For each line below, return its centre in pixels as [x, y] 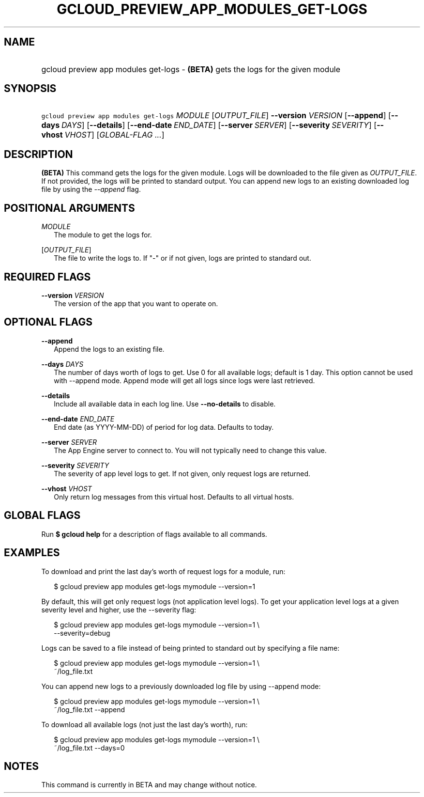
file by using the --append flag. [91, 189]
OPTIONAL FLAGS [48, 322]
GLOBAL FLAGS [42, 516]
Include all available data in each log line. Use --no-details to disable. [165, 404]
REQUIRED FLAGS [47, 277]
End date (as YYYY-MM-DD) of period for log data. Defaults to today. [164, 427]
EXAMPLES [32, 553]
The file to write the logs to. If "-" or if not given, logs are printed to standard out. [182, 258]
